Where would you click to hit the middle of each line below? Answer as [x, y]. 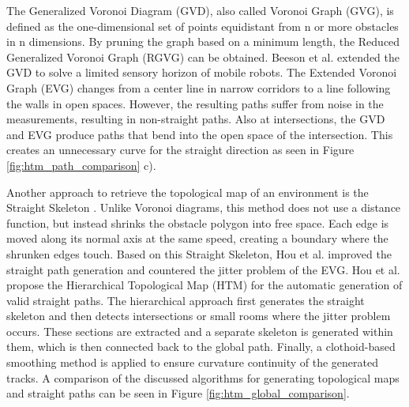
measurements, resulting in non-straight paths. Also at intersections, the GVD [196, 119]
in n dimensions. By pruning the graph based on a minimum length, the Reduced [203, 41]
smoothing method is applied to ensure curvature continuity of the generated [192, 362]
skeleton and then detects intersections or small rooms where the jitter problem [199, 316]
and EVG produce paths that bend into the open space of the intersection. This [200, 134]
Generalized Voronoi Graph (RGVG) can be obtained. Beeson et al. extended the [203, 57]
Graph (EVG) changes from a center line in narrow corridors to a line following [199, 87]
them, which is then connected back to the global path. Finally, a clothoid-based [201, 347]
